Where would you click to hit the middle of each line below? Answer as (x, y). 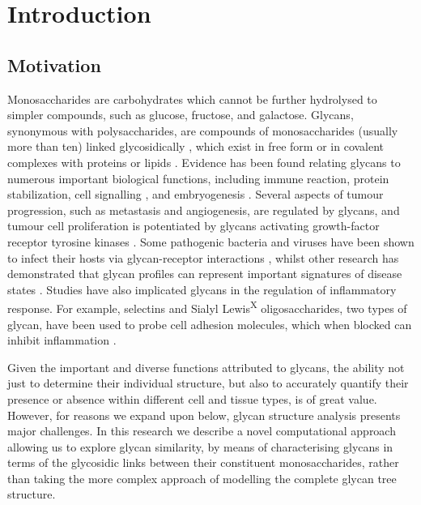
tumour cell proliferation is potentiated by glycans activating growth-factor (193, 226)
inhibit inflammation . (62, 340)
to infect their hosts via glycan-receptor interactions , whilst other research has (203, 257)
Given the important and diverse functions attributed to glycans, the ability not (206, 367)
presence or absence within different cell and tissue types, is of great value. (192, 398)
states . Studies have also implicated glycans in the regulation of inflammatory (202, 289)
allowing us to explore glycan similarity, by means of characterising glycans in (200, 446)
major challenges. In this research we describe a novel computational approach (202, 431)
